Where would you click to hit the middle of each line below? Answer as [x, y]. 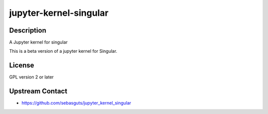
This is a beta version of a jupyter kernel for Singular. [63, 51]
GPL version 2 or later [32, 77]
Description [28, 30]
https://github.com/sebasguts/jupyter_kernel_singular [76, 103]
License [22, 65]
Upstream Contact [38, 91]
